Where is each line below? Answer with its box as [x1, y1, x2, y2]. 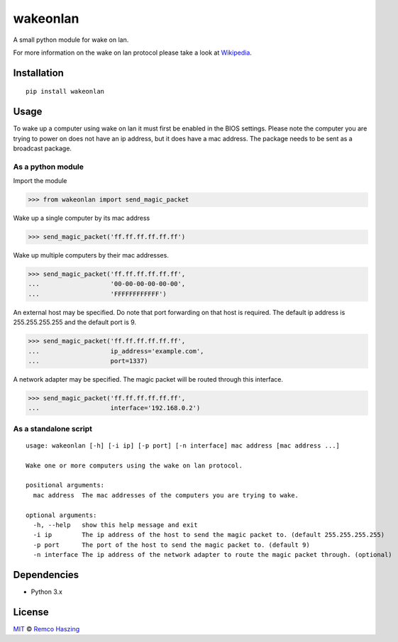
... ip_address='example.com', [28, 347, 204, 355]
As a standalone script [13, 424, 92, 433]
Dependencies [13, 569, 79, 581]
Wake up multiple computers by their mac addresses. [13, 251, 170, 260]
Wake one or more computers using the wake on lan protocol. [26, 461, 243, 470]
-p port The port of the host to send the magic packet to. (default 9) [33, 541, 310, 549]
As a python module [13, 162, 84, 172]
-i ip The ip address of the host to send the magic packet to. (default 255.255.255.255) [33, 531, 385, 539]
